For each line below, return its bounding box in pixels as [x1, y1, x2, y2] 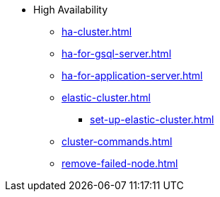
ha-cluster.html [62, 26, 132, 38]
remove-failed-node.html [62, 157, 178, 169]
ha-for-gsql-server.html [62, 47, 172, 60]
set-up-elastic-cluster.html [90, 113, 214, 125]
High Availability [33, 4, 108, 16]
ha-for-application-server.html [62, 69, 203, 81]
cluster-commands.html [62, 135, 173, 147]
